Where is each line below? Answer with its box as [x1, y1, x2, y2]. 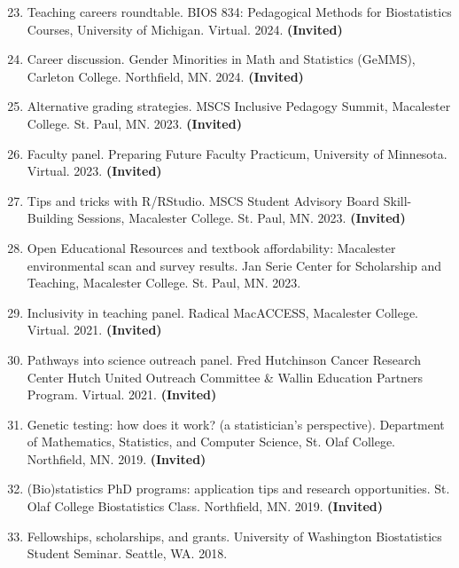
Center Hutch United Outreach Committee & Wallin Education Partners [27, 367, 424, 386]
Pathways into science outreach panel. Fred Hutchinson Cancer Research [27, 350, 422, 368]
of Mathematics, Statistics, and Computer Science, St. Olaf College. [27, 432, 396, 451]
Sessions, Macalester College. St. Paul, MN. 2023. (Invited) [77, 209, 406, 227]
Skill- [383, 191, 412, 209]
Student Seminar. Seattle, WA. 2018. [27, 544, 228, 563]
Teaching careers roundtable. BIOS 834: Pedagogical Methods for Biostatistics [27, 3, 452, 20]
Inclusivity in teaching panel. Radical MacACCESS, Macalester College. [27, 303, 418, 321]
